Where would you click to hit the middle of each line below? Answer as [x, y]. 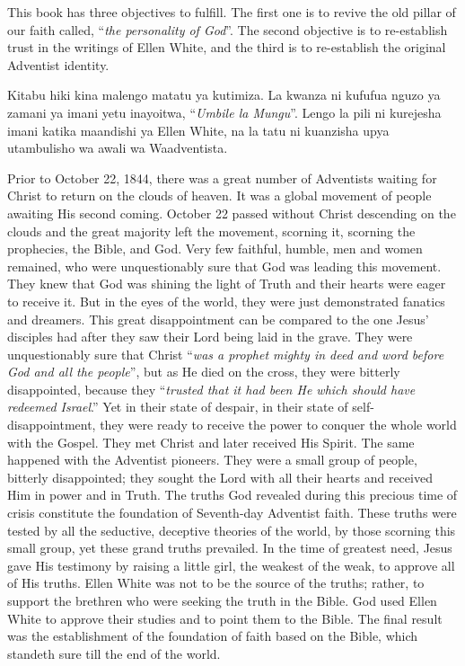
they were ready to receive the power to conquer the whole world [278, 425]
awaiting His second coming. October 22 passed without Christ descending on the [232, 213]
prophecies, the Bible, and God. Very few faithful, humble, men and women [215, 249]
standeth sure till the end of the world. [114, 653]
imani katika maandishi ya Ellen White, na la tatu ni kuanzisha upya [198, 130]
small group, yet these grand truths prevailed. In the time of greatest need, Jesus [230, 548]
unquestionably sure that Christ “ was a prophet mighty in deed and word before [226, 354]
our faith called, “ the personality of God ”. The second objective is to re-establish [228, 29]
